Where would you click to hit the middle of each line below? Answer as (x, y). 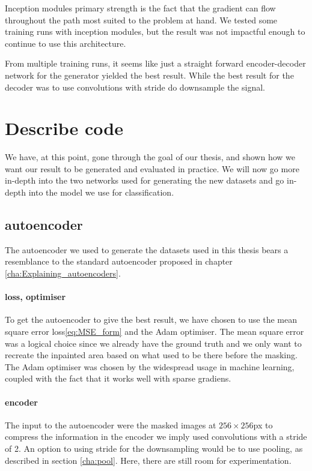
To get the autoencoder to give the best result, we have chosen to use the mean (151, 319)
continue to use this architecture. (66, 43)
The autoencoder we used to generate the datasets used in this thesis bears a (147, 249)
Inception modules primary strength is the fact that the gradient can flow (140, 8)
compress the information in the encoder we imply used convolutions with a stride (156, 436)
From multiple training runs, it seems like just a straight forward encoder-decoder (155, 63)
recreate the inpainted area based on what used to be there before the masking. (151, 355)
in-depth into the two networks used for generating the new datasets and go (145, 180)
